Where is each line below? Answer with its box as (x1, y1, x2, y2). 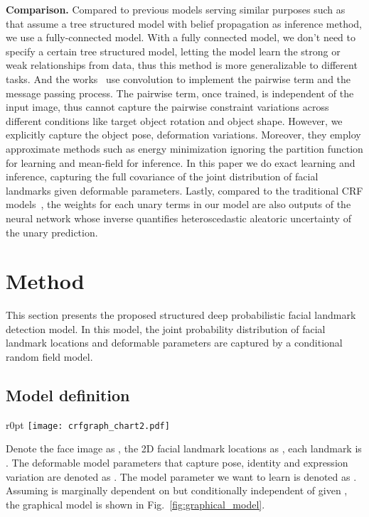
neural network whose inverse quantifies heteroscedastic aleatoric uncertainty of (6, 210, 351, 225)
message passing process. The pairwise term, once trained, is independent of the (6, 85, 354, 100)
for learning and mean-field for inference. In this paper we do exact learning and (6, 155, 355, 170)
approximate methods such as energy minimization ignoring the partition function (6, 141, 363, 156)
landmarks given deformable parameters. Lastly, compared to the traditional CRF (6, 183, 363, 197)
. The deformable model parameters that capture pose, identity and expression (6, 455, 348, 470)
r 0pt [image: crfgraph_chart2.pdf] (6, 417, 170, 432)
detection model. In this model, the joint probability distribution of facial (6, 321, 326, 336)
